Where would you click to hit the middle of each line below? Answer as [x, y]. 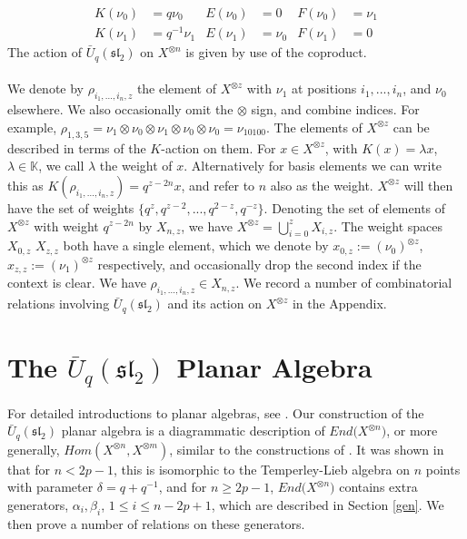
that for [29, 469]
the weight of [136, 166]
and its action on [214, 304]
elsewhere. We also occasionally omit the [120, 109]
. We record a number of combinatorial [344, 283]
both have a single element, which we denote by [196, 245]
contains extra [378, 487]
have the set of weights [71, 207]
